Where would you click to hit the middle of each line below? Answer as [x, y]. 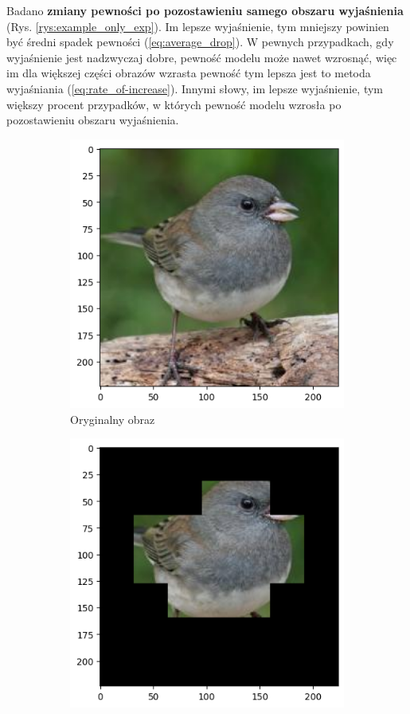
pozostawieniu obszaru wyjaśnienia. [93, 120]
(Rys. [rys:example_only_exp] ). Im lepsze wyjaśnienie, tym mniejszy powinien [198, 26]
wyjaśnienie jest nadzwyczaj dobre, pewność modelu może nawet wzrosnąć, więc [202, 57]
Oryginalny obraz [113, 419]
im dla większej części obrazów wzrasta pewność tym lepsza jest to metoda [189, 73]
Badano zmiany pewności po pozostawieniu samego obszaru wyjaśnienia [205, 10]
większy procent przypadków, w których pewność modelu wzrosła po [174, 104]
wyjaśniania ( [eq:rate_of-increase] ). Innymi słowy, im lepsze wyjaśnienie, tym [195, 88]
